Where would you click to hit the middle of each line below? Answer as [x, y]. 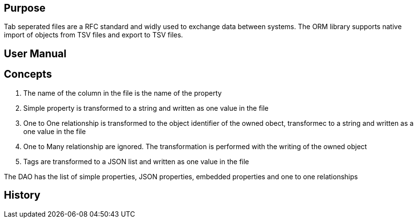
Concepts [28, 74]
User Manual [35, 53]
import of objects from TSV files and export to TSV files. [94, 35]
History [22, 195]
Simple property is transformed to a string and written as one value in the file [146, 108]
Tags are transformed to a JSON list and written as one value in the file [136, 161]
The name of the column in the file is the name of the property [123, 93]
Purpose [25, 8]
